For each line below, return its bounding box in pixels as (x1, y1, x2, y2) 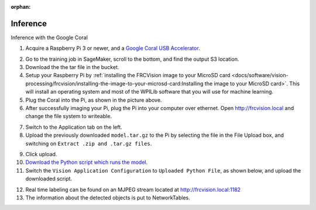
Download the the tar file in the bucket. (25, 64, 119, 71)
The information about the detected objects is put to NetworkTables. (25, 194, 190, 201)
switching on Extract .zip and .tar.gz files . (25, 140, 152, 147)
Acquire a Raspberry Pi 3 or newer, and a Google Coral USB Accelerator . (25, 44, 200, 52)
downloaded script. (25, 175, 73, 183)
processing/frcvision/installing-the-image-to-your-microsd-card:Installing (25, 80, 204, 87)
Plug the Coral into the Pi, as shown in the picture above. (25, 97, 162, 104)
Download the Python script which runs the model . (25, 159, 148, 166)
